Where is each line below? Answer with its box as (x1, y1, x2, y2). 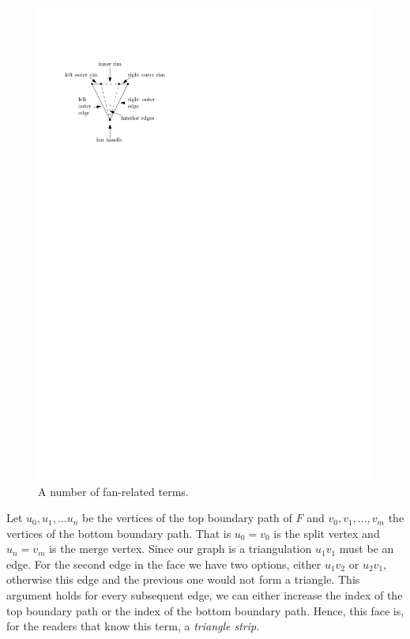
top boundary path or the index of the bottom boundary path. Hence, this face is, (6, 602, 404, 618)
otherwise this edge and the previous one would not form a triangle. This (6, 571, 360, 588)
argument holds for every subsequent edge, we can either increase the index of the (6, 587, 403, 603)
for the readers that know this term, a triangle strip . (6, 618, 260, 634)
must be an (339, 540, 394, 557)
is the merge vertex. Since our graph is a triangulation (49, 540, 312, 557)
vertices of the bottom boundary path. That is (6, 524, 231, 541)
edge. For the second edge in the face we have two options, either (6, 555, 322, 572)
